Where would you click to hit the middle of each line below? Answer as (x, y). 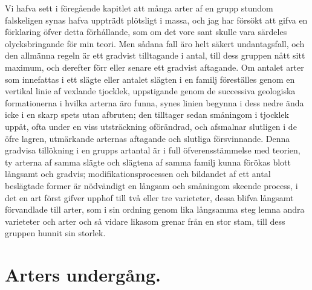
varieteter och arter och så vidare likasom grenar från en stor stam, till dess (145, 221)
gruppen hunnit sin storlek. (55, 233)
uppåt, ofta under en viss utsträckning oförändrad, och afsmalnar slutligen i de (151, 126)
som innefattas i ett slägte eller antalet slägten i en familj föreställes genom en (150, 79)
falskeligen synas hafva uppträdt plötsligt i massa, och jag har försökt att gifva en (156, 20)
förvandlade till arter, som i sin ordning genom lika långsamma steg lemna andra (155, 209)
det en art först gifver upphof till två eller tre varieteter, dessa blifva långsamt (149, 197)
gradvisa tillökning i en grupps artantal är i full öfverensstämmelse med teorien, (153, 150)
